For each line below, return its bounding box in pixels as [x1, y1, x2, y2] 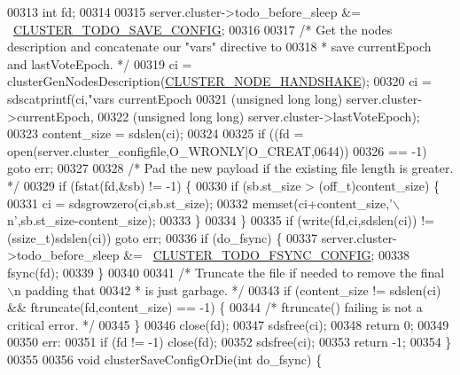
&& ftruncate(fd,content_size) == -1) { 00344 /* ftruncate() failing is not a [7, 298, 423, 316]
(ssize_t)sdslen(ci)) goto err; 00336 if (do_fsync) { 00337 [7, 228, 318, 246]
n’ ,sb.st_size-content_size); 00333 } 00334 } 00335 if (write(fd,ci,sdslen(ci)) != [7, 211, 434, 230]
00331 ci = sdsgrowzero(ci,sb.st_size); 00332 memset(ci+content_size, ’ [7, 193, 393, 212]
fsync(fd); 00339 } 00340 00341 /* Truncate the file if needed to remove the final [7, 262, 445, 281]
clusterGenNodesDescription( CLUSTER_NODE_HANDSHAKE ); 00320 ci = [7, 72, 432, 90]
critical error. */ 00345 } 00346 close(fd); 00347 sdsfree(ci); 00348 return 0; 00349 [7, 315, 449, 333]
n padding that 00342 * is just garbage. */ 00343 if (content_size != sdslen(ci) [13, 280, 441, 299]
